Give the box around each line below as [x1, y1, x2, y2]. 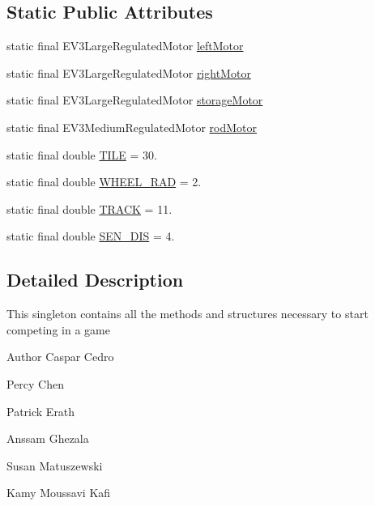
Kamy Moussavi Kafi [6, 484, 111, 501]
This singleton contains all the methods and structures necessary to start [6, 305, 369, 322]
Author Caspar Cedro [6, 348, 114, 365]
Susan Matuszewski [6, 457, 103, 474]
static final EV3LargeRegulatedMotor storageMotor [6, 91, 263, 108]
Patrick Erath [6, 402, 75, 419]
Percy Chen [6, 375, 65, 392]
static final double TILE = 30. [6, 146, 157, 163]
